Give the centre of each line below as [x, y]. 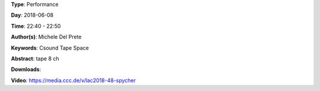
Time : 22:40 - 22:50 [36, 26]
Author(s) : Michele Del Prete [47, 37]
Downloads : [26, 69]
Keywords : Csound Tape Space [50, 48]
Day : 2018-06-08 [32, 15]
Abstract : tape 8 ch [35, 58]
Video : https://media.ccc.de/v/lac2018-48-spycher [73, 80]
